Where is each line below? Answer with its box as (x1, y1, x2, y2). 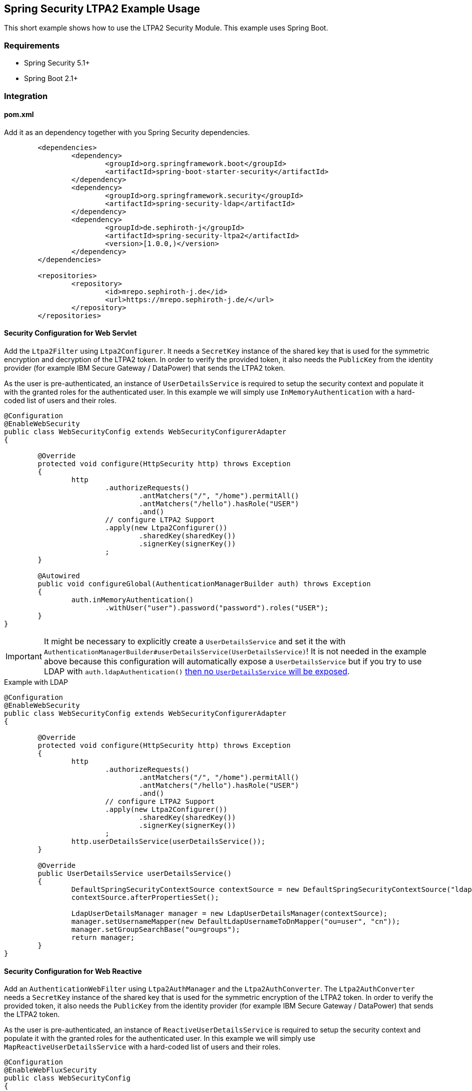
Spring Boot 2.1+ (24, 74, 78, 83)
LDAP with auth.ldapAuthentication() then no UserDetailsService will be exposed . (43, 666, 350, 676)
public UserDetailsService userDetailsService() (37, 869, 232, 877)
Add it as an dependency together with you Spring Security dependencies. (4, 128, 250, 137)
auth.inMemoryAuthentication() (71, 595, 194, 604)
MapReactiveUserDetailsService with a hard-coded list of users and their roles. (4, 1042, 280, 1051)
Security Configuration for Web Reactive (4, 966, 142, 975)
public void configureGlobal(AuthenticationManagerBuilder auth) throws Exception (37, 579, 371, 588)
